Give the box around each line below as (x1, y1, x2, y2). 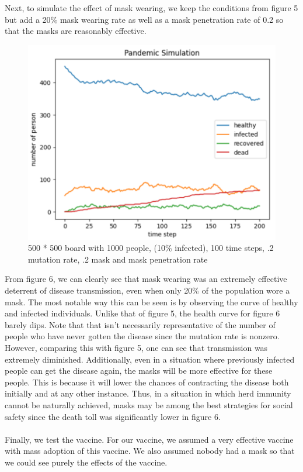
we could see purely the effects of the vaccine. (5, 456, 168, 468)
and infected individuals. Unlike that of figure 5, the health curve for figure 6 (5, 307, 280, 319)
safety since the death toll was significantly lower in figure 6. (5, 410, 221, 422)
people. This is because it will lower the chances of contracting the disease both (5, 375, 289, 388)
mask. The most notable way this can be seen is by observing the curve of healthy (5, 295, 298, 308)
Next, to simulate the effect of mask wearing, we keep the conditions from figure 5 (5, 2, 298, 13)
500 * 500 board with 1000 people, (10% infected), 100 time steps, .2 (28, 242, 274, 254)
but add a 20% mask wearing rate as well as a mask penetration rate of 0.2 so (5, 13, 284, 25)
